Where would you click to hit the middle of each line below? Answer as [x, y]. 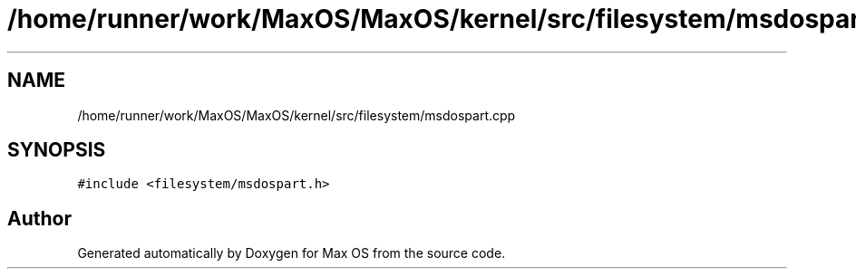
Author [39, 218]
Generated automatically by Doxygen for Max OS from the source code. [292, 253]
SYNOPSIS [57, 150]
